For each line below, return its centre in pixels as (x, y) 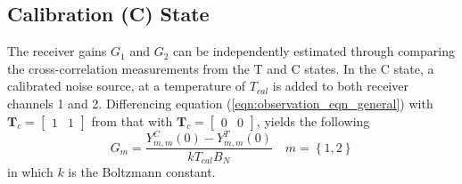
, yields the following (313, 120)
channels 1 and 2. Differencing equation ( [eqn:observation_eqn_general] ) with (220, 103)
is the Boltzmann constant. (142, 172)
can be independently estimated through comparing (314, 51)
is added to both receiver (340, 86)
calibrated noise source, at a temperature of (127, 86)
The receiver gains (57, 51)
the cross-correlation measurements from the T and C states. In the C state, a (221, 68)
